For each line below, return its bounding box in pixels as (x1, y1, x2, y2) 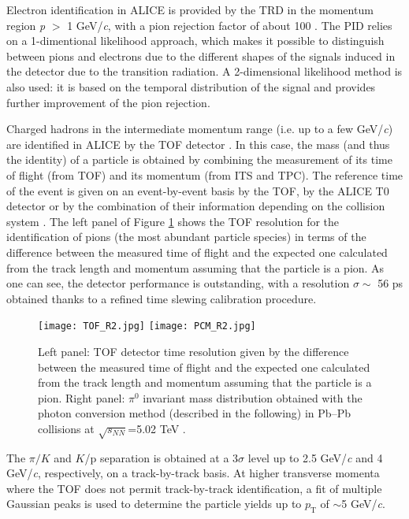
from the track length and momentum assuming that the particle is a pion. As (6, 259, 385, 276)
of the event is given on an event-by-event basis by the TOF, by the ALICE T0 (6, 182, 389, 198)
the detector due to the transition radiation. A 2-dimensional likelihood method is (6, 63, 403, 80)
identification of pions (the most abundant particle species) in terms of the (6, 228, 366, 245)
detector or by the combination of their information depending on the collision (6, 198, 385, 214)
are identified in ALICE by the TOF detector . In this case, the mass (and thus (6, 135, 390, 152)
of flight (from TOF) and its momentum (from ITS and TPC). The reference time (6, 166, 403, 183)
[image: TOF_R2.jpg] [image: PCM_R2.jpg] (38, 321, 256, 332)
